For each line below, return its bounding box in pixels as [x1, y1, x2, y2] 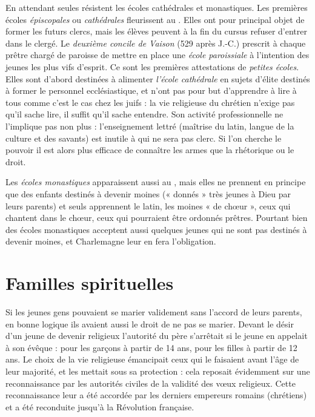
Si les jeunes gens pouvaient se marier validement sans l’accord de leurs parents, [5, 306, 302, 318]
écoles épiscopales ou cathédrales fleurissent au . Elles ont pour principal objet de [5, 13, 305, 25]
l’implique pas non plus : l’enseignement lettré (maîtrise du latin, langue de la [5, 119, 294, 132]
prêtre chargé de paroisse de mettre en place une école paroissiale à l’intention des [5, 48, 310, 61]
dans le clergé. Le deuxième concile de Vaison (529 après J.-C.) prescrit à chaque [5, 36, 306, 49]
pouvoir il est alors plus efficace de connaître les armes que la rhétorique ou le [5, 143, 294, 156]
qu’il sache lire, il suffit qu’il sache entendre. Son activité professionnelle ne [5, 108, 283, 120]
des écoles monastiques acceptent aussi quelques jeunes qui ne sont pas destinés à [5, 223, 307, 235]
